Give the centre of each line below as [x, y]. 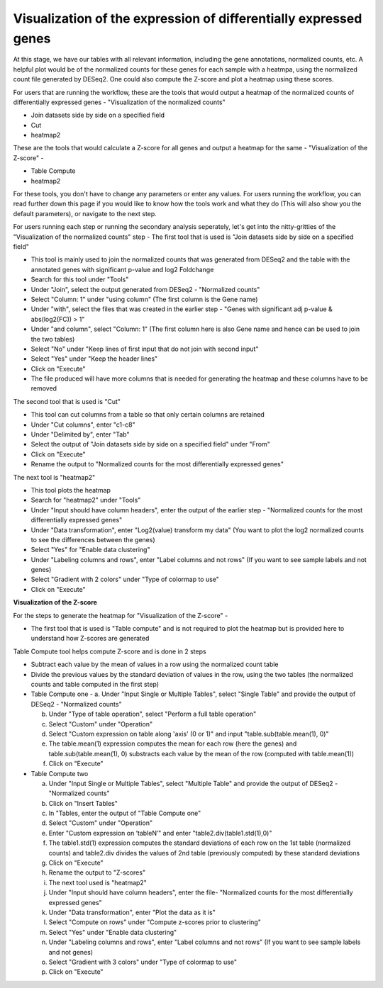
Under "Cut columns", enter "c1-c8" [83, 425]
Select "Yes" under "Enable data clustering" [113, 932]
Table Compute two [60, 773]
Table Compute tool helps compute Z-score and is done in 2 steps [110, 651]
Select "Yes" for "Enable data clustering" [90, 550]
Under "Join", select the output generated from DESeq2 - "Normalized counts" [145, 289]
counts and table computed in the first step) [95, 684]
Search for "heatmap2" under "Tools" [86, 500]
